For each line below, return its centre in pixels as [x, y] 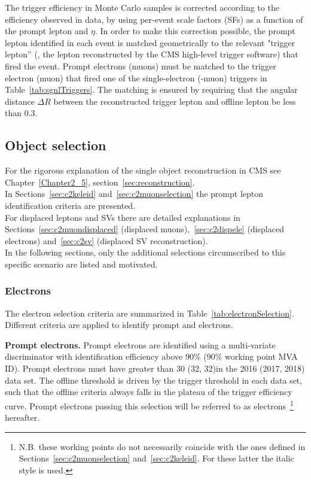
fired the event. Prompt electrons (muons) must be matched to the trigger [141, 66]
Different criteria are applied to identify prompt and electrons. [119, 325]
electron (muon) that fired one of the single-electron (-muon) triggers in [136, 78]
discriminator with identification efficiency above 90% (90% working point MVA [151, 356]
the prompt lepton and [47, 31]
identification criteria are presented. [70, 205]
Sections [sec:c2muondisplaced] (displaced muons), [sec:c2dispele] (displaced [144, 229]
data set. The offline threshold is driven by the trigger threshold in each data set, [154, 380]
